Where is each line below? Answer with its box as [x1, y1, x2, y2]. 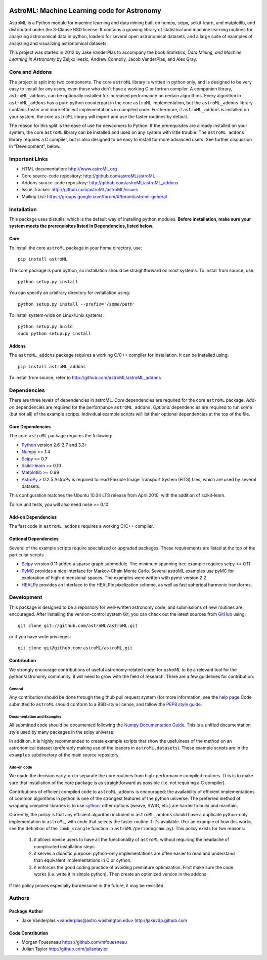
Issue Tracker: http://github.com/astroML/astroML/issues [21, 187, 138, 193]
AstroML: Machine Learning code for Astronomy [9, 6, 162, 15]
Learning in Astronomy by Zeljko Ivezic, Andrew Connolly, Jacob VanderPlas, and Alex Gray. [9, 56, 197, 62]
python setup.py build [18, 324, 73, 330]
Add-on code [9, 765, 32, 770]
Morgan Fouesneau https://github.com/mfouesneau [21, 939, 127, 945]
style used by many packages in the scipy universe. [9, 729, 115, 735]
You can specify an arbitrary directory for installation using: [9, 290, 131, 296]
